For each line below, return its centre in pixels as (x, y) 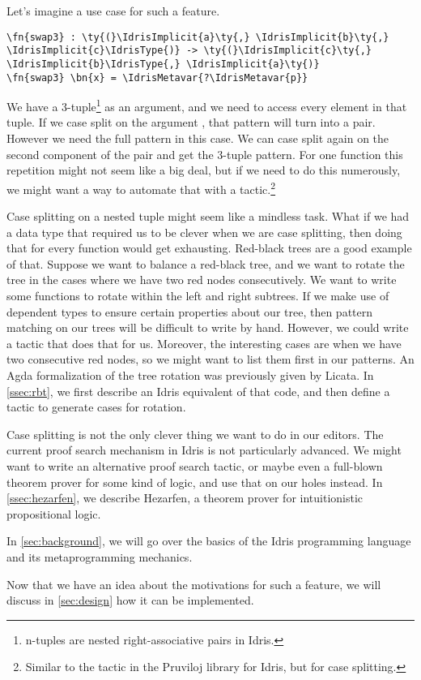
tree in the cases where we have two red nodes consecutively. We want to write (202, 280)
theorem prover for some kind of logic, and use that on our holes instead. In (195, 482)
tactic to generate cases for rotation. (96, 407)
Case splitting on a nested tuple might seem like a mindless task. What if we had (208, 216)
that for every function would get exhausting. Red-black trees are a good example (209, 248)
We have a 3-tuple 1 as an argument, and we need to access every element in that (207, 105)
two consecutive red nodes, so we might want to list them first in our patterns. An (210, 359)
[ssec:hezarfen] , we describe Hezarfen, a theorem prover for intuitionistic (185, 498)
